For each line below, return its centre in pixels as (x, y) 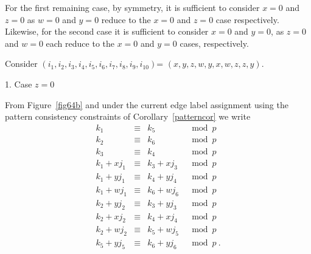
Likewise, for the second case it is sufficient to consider (107, 31)
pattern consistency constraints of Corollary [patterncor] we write (128, 116)
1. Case (19, 84)
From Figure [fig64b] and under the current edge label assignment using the (147, 104)
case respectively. (247, 19)
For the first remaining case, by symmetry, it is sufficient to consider (132, 7)
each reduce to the (80, 43)
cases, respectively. (214, 43)
